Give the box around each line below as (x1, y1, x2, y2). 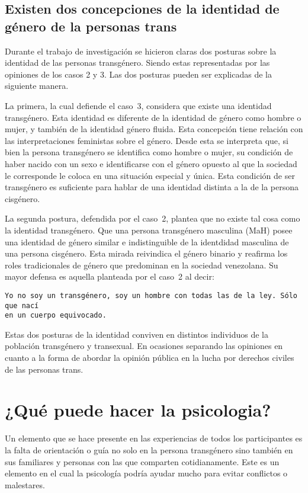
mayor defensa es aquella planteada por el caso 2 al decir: (5, 270, 214, 283)
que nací (5, 301, 39, 310)
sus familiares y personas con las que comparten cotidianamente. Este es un (5, 455, 280, 468)
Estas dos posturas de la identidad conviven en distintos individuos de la (5, 328, 268, 340)
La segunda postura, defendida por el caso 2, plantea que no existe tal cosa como (5, 212, 300, 225)
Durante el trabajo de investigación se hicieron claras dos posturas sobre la (5, 44, 277, 57)
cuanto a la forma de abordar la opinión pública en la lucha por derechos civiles (5, 351, 294, 364)
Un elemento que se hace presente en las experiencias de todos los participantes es (5, 432, 303, 444)
